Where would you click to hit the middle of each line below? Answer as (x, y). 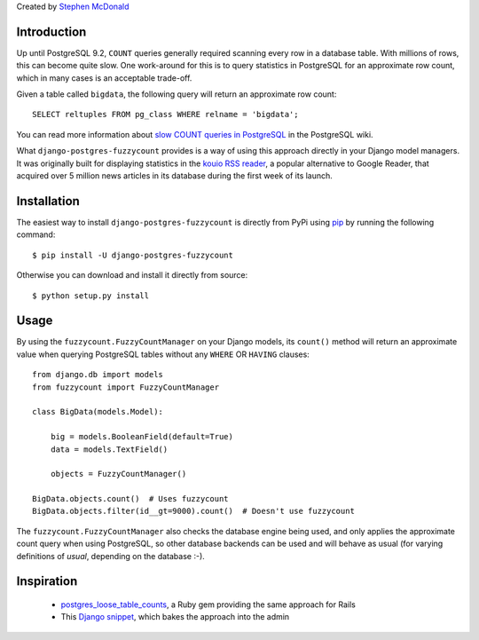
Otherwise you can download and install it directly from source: (132, 275)
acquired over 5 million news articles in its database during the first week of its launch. (174, 176)
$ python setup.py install (91, 296)
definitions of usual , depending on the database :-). (111, 556)
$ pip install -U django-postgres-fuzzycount (133, 255)
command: (36, 234)
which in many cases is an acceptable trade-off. (104, 78)
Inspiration (47, 581)
